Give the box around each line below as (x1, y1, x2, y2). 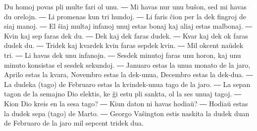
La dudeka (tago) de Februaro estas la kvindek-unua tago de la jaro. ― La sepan (4, 79, 251, 89)
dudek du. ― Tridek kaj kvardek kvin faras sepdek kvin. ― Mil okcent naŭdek (4, 40, 243, 50)
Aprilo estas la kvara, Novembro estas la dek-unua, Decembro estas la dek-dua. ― (4, 69, 253, 80)
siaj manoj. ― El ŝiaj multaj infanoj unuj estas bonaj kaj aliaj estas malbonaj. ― (4, 21, 253, 31)
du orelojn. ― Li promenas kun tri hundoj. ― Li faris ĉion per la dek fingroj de (4, 11, 246, 21)
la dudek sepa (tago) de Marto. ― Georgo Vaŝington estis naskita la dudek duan (4, 108, 250, 118)
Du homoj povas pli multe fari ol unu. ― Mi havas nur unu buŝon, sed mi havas (4, 1, 247, 11)
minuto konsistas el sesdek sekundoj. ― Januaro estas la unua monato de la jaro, (4, 59, 251, 70)
